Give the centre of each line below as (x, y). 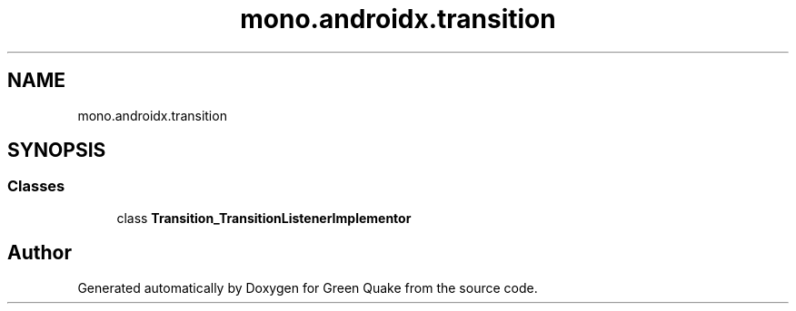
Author (40, 253)
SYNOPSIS (57, 151)
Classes (36, 186)
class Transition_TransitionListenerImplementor (264, 218)
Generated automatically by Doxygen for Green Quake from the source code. (308, 287)
